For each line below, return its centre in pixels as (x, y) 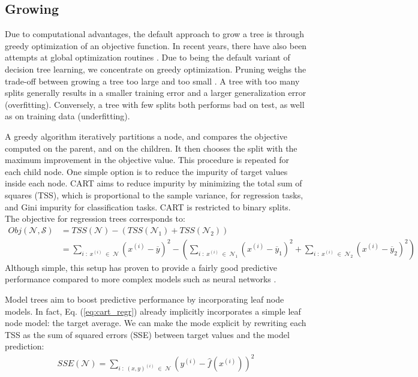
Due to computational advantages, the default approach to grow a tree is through (155, 34)
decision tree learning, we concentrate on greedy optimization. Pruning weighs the (156, 69)
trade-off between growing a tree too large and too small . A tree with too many (152, 81)
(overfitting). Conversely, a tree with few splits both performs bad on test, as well (155, 104)
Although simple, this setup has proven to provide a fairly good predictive (141, 267)
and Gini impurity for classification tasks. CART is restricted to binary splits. (148, 206)
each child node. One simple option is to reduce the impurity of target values (146, 171)
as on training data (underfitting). (67, 116)
